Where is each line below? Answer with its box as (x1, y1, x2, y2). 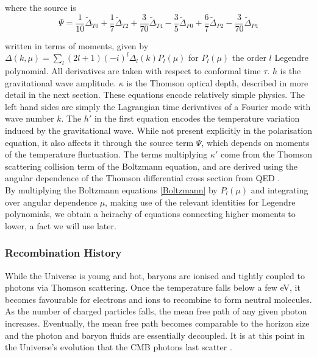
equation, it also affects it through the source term (5, 136, 194, 148)
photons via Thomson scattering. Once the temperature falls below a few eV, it (5, 281, 301, 294)
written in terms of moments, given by (5, 39, 149, 52)
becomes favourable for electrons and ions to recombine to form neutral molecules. (5, 293, 312, 305)
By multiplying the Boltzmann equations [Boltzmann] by (5, 183, 218, 196)
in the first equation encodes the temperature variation (94, 112, 300, 125)
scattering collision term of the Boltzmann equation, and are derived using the (5, 159, 298, 172)
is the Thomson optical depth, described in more (126, 76, 308, 89)
